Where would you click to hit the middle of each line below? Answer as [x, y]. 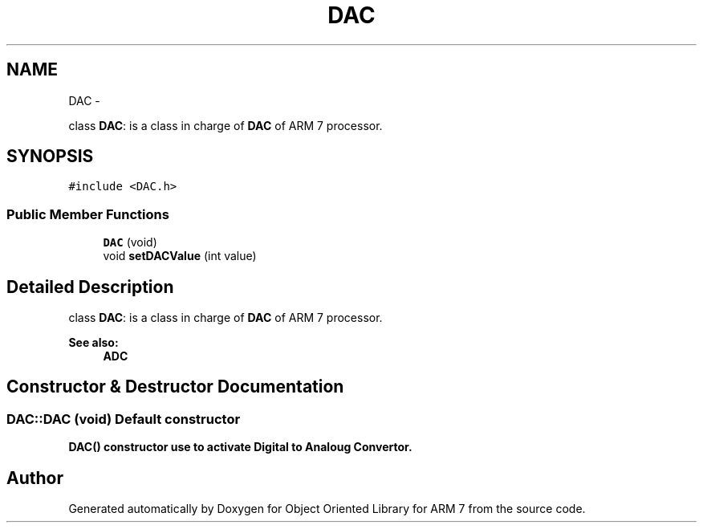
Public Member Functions [88, 214]
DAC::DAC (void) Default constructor [124, 419]
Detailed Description [90, 287]
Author [35, 478]
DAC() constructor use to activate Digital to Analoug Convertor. [240, 447]
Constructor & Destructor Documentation [175, 387]
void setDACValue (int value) [180, 256]
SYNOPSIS [50, 157]
